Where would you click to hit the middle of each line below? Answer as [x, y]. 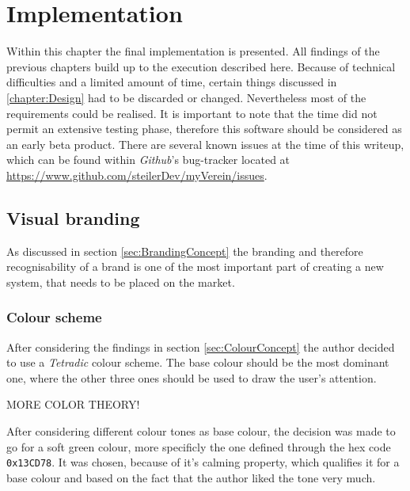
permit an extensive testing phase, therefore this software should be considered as [204, 129]
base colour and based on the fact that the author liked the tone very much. [191, 477]
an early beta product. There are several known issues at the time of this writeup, [205, 144]
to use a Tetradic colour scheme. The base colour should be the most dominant [198, 362]
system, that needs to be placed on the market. [121, 282]
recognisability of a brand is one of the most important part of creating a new [195, 266]
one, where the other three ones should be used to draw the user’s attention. [192, 377]
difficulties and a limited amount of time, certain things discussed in [172, 82]
